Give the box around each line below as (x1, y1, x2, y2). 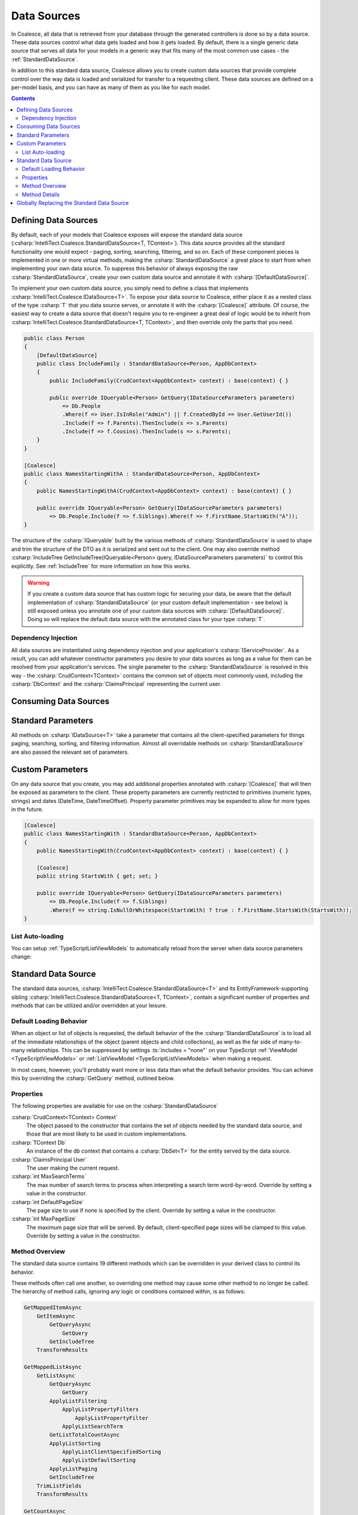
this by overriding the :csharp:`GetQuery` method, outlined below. (11, 1074, 175, 1082)
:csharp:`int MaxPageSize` (11, 1215, 77, 1222)
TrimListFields (36, 1482, 82, 1489)
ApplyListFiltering (49, 1397, 107, 1404)
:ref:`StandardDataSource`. (11, 55, 79, 63)
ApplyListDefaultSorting (62, 1457, 136, 1463)
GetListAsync (36, 1372, 76, 1379)
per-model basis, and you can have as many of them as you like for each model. (11, 84, 211, 91)
